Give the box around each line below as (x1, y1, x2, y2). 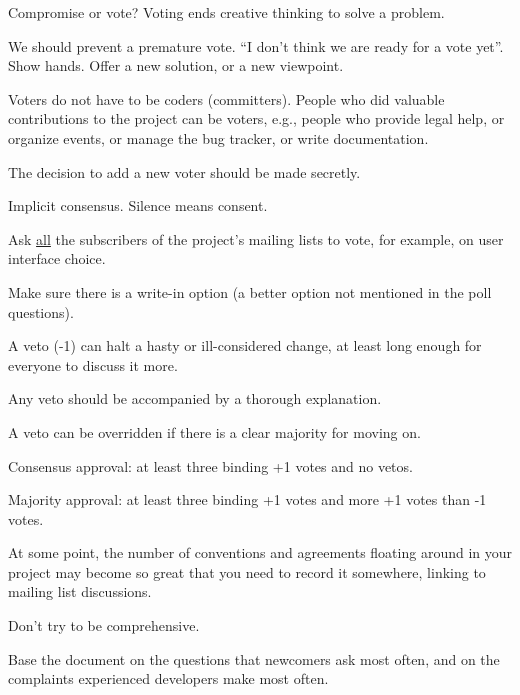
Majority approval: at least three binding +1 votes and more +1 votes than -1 (8, 489, 487, 510)
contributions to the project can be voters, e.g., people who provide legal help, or (8, 108, 505, 129)
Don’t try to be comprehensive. (8, 615, 200, 636)
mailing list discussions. (8, 581, 152, 602)
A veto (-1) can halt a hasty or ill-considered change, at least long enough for (8, 335, 482, 356)
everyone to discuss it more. (8, 354, 178, 375)
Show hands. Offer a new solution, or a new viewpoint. (8, 55, 344, 76)
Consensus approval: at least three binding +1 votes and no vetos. (8, 455, 413, 476)
